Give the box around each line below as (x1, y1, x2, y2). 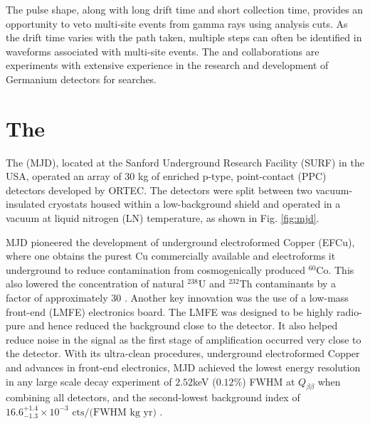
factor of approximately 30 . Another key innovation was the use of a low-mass (6, 290, 349, 305)
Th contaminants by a (239, 276, 337, 291)
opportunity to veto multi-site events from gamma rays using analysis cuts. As (6, 16, 348, 31)
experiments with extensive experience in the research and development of (6, 58, 329, 73)
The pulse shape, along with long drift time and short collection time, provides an (6, 2, 364, 16)
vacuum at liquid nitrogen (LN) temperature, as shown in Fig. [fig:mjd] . (6, 211, 319, 226)
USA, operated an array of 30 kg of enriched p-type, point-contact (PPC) (6, 169, 327, 184)
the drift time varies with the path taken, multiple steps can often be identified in (6, 30, 362, 45)
